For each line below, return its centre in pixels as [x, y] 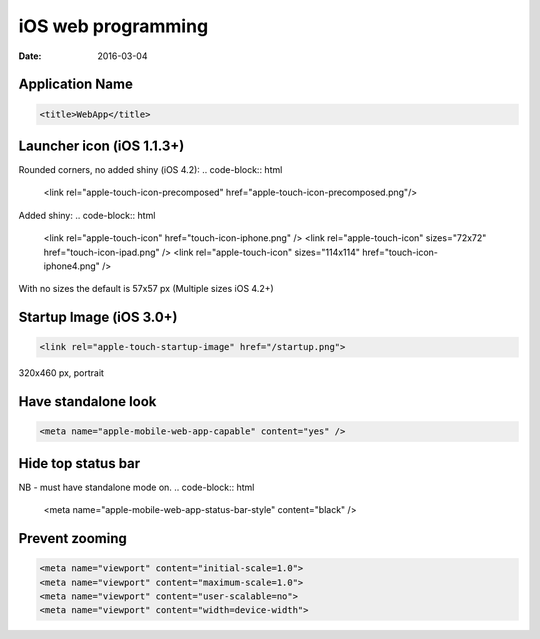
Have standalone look [87, 401]
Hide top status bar [79, 463]
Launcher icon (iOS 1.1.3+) [101, 145]
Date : [30, 56]
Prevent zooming [72, 538]
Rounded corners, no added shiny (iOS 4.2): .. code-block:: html [150, 170]
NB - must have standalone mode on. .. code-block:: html [136, 487]
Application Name [76, 84]
